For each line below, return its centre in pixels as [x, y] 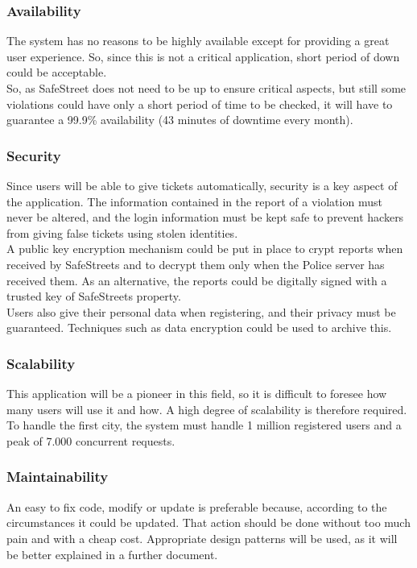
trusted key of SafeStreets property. [94, 296]
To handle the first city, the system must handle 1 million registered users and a [204, 425]
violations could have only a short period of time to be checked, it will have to [200, 104]
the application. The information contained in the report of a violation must [194, 201]
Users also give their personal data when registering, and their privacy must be [201, 311]
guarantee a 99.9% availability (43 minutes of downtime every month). [180, 120]
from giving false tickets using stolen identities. [122, 232]
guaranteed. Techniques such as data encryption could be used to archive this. [199, 328]
